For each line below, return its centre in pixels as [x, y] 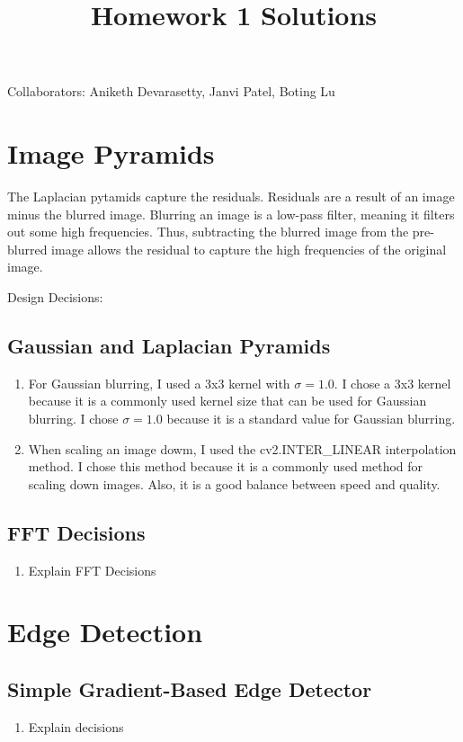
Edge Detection [105, 632]
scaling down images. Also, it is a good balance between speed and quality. [234, 483]
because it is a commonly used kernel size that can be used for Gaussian [227, 401]
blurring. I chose [73, 419]
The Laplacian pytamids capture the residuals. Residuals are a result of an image [231, 197]
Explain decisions [76, 726]
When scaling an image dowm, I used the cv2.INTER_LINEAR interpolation [242, 448]
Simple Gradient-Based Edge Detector [190, 688]
